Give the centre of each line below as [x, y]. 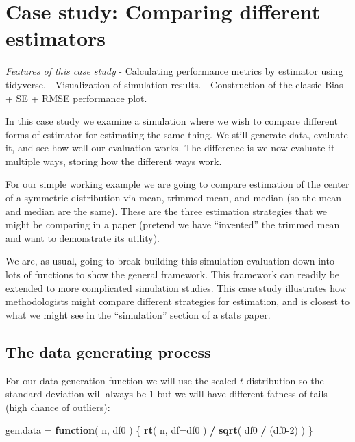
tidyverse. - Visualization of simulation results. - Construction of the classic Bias [174, 84]
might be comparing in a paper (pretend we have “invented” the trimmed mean [173, 224]
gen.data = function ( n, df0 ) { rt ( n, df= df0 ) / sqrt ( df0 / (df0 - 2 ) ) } [159, 430]
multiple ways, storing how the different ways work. [114, 161]
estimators [56, 38]
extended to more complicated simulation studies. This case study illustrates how [176, 287]
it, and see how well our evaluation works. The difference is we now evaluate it [170, 148]
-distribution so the [283, 380]
